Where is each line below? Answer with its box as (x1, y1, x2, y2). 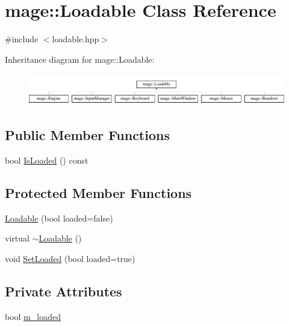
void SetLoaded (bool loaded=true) (5, 252, 135, 264)
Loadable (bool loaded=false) (5, 211, 113, 224)
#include (5, 33, 39, 45)
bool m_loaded (5, 310, 61, 322)
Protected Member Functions (5, 183, 192, 202)
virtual (5, 232, 30, 245)
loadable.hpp (52, 33, 99, 45)
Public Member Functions (5, 125, 170, 144)
